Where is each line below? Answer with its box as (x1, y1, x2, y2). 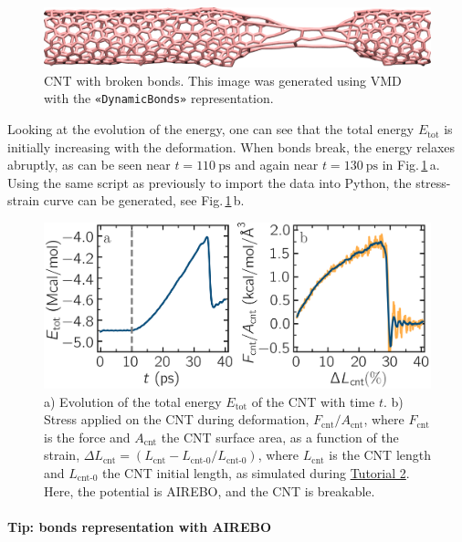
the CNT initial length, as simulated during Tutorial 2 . (102, 463, 410, 482)
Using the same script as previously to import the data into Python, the (7, 172, 412, 192)
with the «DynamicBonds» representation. (44, 89, 274, 108)
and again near (235, 155, 319, 174)
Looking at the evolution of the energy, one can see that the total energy (7, 120, 415, 139)
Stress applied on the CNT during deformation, (44, 410, 310, 429)
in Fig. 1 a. (382, 155, 440, 174)
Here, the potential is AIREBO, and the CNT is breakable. (44, 481, 375, 500)
